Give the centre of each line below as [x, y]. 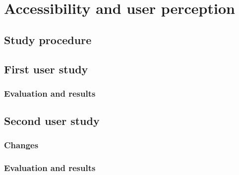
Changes [21, 145]
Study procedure [48, 39]
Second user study [52, 121]
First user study [46, 69]
